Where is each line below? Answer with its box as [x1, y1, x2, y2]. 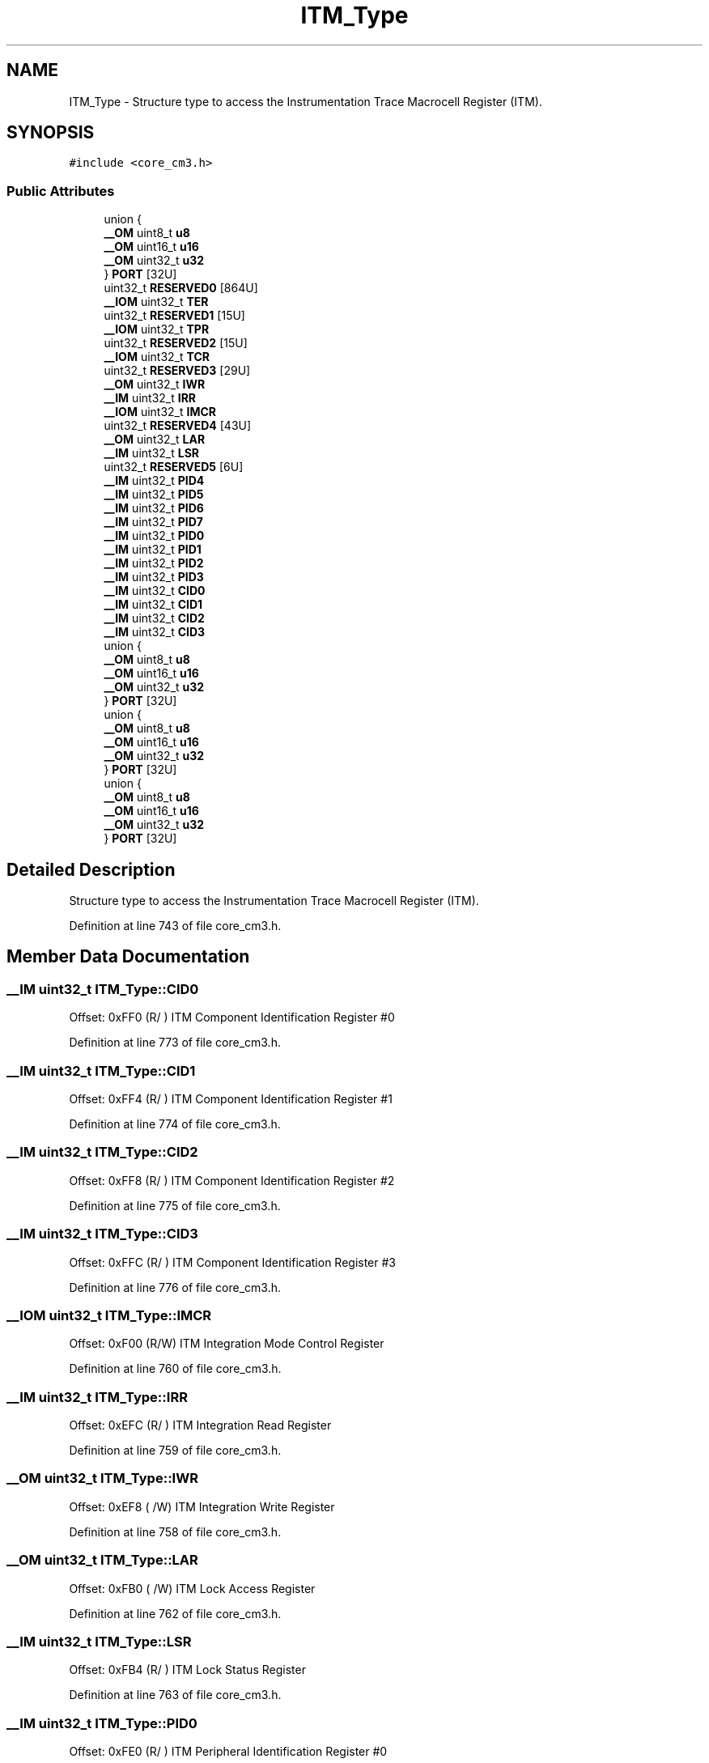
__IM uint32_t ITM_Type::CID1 [6, 1062, 196, 1079]
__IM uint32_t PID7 [104, 515, 203, 529]
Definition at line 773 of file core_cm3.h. [69, 1035, 281, 1050]
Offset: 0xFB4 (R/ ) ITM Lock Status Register [69, 1663, 306, 1677]
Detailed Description [6, 859, 176, 880]
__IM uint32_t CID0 [104, 584, 206, 598]
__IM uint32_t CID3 [104, 625, 206, 639]
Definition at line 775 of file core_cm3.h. [69, 1198, 281, 1213]
